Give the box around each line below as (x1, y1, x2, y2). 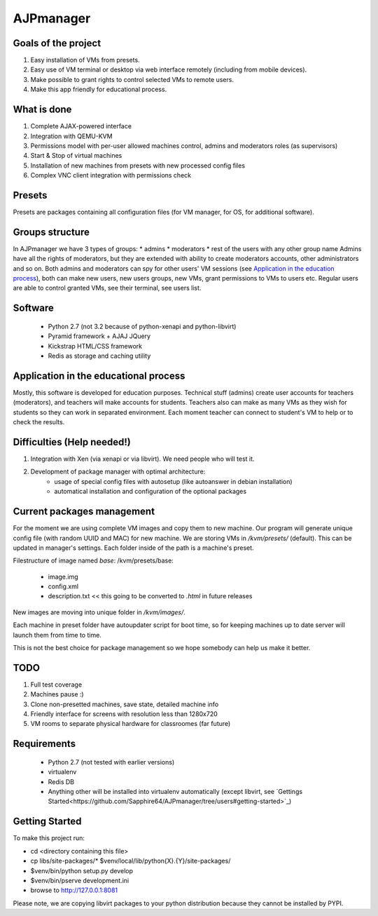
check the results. (13, 418, 65, 426)
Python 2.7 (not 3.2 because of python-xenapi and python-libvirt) (48, 322, 237, 330)
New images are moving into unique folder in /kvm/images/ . (13, 607, 185, 617)
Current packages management (13, 506, 155, 518)
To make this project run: (13, 834, 85, 842)
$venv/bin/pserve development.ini (30, 876, 129, 884)
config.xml (48, 582, 79, 591)
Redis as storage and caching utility (48, 351, 151, 361)
